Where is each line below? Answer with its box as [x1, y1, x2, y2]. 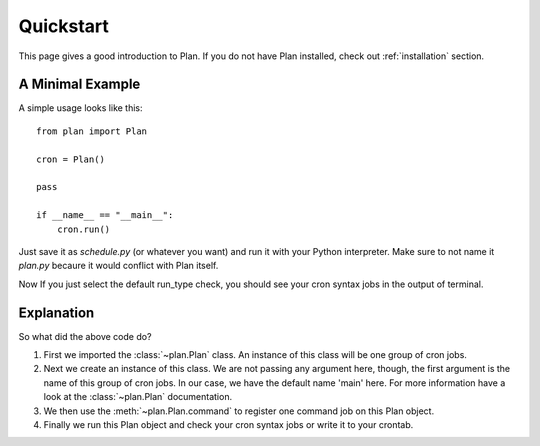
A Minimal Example [18, 76, 141, 93]
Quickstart [18, 15, 110, 37]
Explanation [18, 304, 95, 321]
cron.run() [56, 223, 111, 235]
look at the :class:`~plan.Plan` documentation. [43, 391, 233, 403]
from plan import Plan [36, 125, 148, 137]
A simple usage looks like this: [18, 102, 144, 114]
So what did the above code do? [18, 330, 152, 342]
